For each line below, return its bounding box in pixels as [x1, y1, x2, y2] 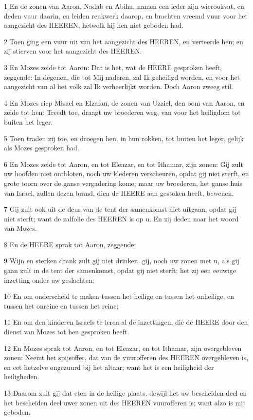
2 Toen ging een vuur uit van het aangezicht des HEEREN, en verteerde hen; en [4, 36, 243, 46]
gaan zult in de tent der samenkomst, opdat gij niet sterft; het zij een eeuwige [4, 265, 236, 275]
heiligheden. [4, 371, 39, 382]
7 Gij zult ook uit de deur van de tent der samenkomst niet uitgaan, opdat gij [4, 204, 236, 214]
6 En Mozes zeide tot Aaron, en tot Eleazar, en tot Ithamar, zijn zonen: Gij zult [4, 159, 243, 169]
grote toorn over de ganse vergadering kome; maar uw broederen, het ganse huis [4, 178, 243, 188]
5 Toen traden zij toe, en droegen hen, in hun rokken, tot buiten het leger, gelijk [4, 133, 244, 143]
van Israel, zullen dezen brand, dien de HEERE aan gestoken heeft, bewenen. [4, 187, 234, 198]
